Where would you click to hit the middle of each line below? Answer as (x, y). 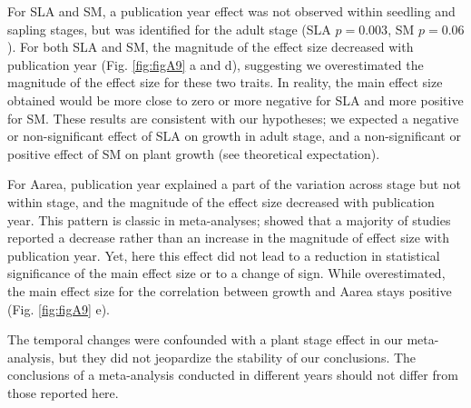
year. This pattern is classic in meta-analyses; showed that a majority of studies (229, 219)
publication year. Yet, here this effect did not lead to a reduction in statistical (224, 255)
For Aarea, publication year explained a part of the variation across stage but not (235, 184)
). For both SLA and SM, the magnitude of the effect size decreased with (211, 47)
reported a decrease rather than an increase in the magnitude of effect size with (228, 238)
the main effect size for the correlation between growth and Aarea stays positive (230, 290)
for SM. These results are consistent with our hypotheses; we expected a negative (233, 118)
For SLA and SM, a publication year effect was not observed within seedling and (231, 11)
